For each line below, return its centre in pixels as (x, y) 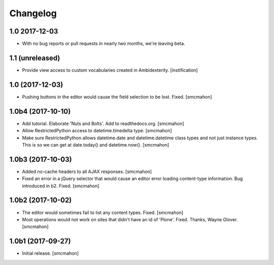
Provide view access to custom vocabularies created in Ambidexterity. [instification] (110, 70)
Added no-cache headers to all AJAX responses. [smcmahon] (87, 171)
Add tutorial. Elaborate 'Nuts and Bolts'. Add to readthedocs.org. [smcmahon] (103, 123)
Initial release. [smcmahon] (50, 253)
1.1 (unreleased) (35, 58)
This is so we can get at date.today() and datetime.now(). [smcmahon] (96, 144)
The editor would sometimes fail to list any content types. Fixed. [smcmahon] (103, 212)
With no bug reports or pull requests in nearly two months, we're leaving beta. (104, 44)
